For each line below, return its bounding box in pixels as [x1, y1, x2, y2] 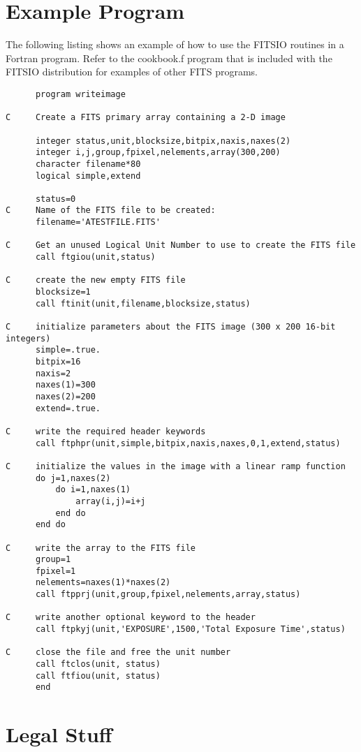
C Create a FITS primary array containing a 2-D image [6, 112, 286, 123]
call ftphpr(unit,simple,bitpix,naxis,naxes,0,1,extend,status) [35, 438, 341, 448]
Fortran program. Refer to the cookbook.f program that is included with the [6, 50, 332, 65]
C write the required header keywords [6, 426, 206, 436]
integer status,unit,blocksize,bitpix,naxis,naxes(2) [35, 135, 291, 146]
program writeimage [35, 89, 126, 99]
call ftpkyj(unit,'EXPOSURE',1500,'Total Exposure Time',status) [35, 624, 346, 635]
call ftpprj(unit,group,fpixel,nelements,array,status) [35, 589, 301, 600]
